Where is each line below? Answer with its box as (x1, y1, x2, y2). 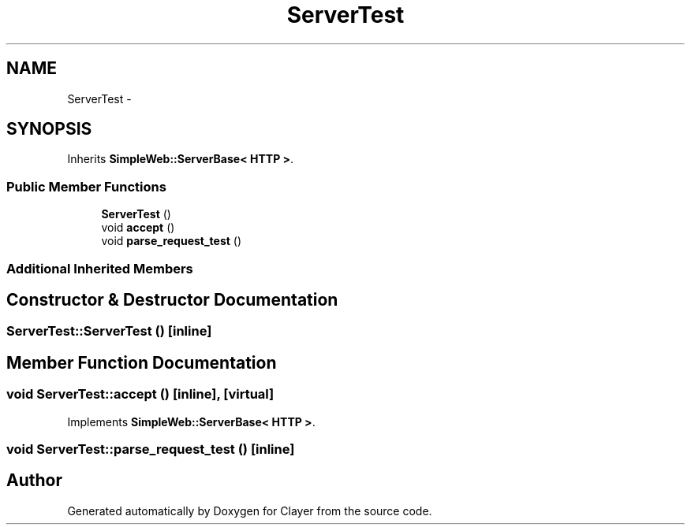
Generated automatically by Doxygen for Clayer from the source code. (67, 503, 432, 518)
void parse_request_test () (101, 234, 242, 248)
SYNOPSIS (6, 119, 92, 139)
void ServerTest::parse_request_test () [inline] (6, 441, 295, 457)
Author (6, 470, 62, 491)
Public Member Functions (6, 178, 166, 195)
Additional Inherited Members (6, 260, 193, 277)
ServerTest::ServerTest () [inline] (6, 323, 212, 340)
